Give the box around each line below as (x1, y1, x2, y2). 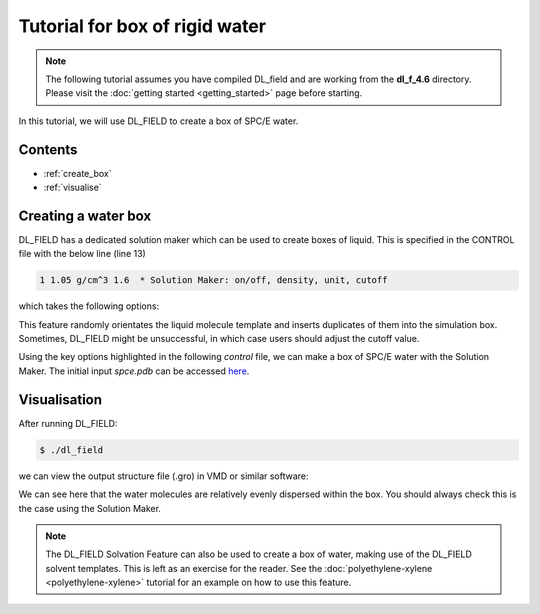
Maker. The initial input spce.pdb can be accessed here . (18, 365, 250, 377)
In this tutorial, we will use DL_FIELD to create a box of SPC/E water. (18, 115, 299, 127)
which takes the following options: (18, 300, 160, 312)
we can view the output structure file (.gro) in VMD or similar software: (18, 470, 309, 482)
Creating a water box (18, 207, 152, 224)
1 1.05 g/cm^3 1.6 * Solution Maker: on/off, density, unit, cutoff (39, 275, 388, 286)
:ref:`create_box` (43, 167, 112, 179)
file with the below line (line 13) (18, 248, 147, 260)
